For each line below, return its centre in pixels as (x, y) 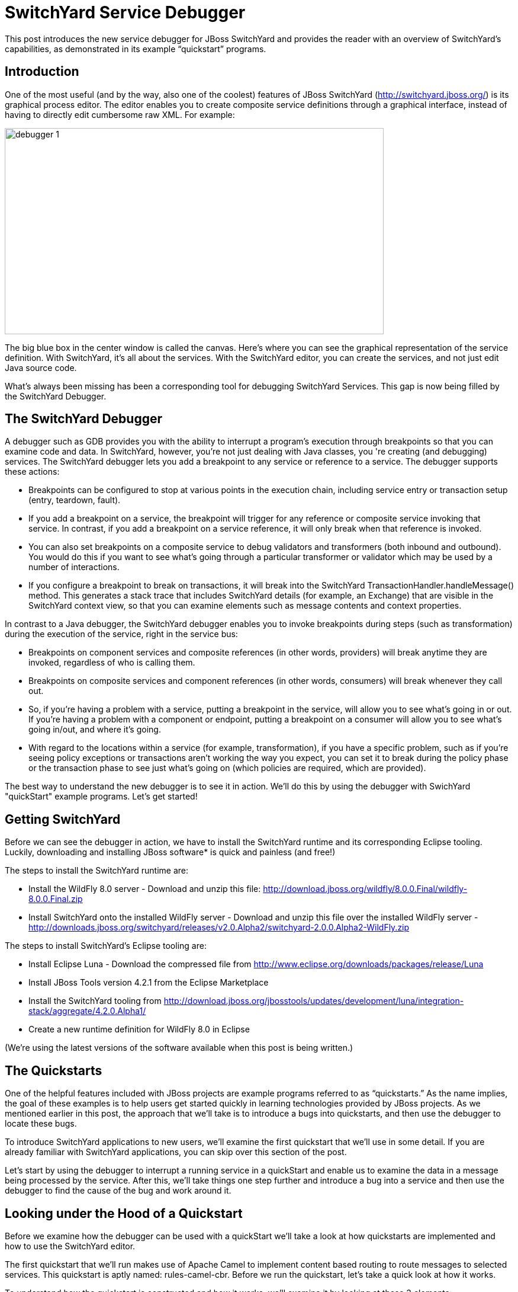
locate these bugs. (41, 1124)
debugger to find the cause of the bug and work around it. (118, 1191)
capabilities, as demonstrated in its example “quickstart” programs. (136, 49)
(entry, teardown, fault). (75, 500)
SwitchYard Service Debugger (125, 12)
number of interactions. (74, 567)
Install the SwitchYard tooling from (95, 1001)
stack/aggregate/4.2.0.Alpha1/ (87, 1011)
